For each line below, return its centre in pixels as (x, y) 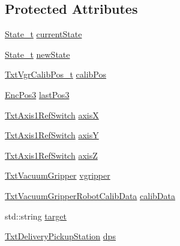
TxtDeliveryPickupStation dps (60, 236)
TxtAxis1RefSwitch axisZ (51, 155)
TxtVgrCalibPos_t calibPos (56, 74)
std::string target (36, 216)
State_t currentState (43, 34)
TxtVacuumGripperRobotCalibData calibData (90, 195)
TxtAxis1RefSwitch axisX (52, 115)
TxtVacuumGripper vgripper (58, 175)
